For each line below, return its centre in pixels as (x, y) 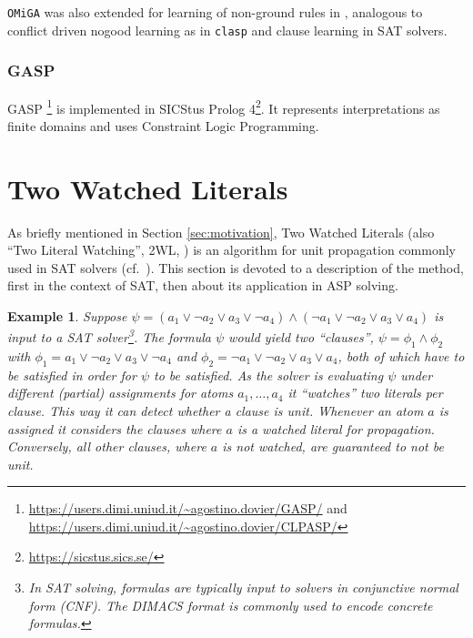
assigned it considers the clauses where (115, 428)
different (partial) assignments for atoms (121, 393)
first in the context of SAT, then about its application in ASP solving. (203, 285)
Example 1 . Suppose (67, 315)
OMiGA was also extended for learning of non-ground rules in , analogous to (215, 12)
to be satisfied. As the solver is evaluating (269, 375)
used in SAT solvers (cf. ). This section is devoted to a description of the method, (236, 267)
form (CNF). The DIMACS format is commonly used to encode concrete (231, 605)
